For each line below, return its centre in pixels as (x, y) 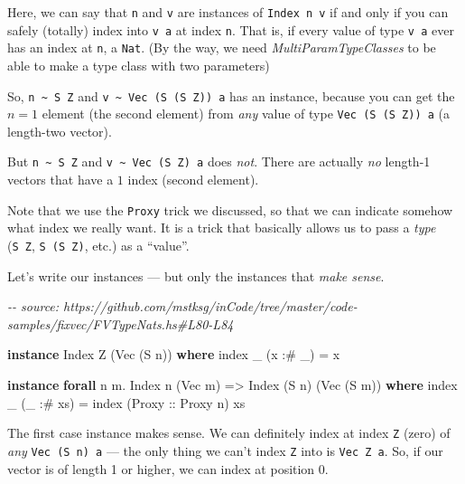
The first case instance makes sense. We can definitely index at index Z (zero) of (229, 433)
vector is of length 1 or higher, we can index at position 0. (168, 468)
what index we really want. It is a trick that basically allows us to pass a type (222, 228)
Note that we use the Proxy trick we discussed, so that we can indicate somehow (230, 209)
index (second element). (193, 180)
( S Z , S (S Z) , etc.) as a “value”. (98, 245)
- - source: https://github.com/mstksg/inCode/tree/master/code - (182, 306)
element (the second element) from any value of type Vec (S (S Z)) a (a (246, 114)
